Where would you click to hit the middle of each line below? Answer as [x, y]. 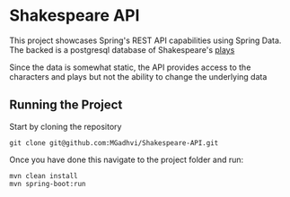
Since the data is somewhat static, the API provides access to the [130, 67]
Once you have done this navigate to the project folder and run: [127, 159]
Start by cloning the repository [66, 126]
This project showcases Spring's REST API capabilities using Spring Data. [145, 40]
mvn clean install [44, 176]
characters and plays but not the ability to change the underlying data [138, 76]
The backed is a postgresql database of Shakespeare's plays [122, 49]
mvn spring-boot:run [48, 184]
